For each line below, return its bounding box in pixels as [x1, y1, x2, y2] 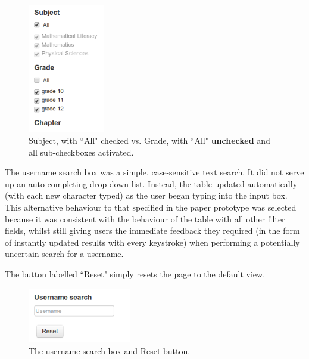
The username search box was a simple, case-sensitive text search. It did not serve [5, 166, 304, 178]
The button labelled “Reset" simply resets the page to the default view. [5, 267, 266, 280]
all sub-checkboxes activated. [29, 146, 134, 158]
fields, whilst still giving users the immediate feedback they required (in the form [5, 224, 300, 237]
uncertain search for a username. [5, 247, 124, 260]
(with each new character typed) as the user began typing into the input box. [5, 189, 288, 202]
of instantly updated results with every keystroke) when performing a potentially [5, 236, 300, 248]
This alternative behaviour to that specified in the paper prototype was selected [5, 201, 296, 213]
